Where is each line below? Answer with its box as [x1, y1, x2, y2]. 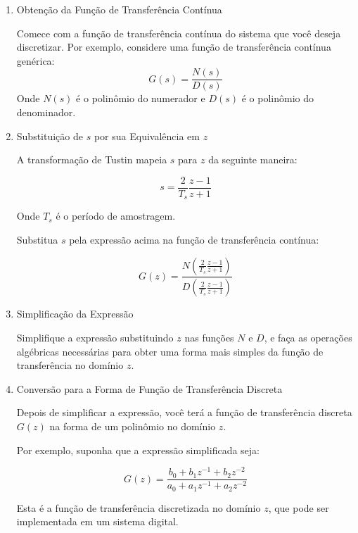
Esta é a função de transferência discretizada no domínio [16, 500, 261, 515]
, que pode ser [268, 500, 329, 515]
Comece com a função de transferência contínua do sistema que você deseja [16, 25, 341, 40]
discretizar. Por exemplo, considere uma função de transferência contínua [16, 39, 331, 54]
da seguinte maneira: [208, 152, 298, 167]
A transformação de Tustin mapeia [16, 152, 167, 167]
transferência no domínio [16, 358, 124, 372]
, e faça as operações [264, 330, 352, 344]
